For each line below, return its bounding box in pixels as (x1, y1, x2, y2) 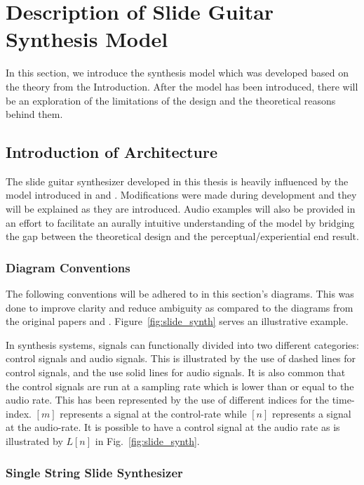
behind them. (6, 107, 63, 121)
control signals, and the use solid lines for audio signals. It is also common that (6, 365, 346, 380)
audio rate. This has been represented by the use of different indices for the (6, 392, 330, 407)
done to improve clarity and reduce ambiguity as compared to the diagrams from (6, 300, 353, 314)
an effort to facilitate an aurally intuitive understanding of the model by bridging (6, 215, 355, 230)
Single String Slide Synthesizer (6, 463, 183, 481)
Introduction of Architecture (6, 141, 218, 163)
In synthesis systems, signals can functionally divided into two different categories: (6, 337, 359, 352)
